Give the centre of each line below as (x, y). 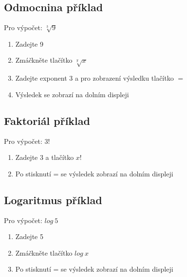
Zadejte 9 (29, 43)
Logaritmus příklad (53, 199)
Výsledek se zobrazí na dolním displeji (72, 94)
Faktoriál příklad (47, 120)
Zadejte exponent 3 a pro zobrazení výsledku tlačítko (94, 78)
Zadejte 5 (29, 236)
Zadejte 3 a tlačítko (45, 157)
